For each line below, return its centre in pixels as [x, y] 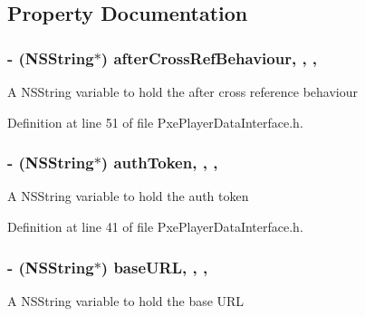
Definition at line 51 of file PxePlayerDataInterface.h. [155, 122]
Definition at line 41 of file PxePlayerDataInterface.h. [155, 226]
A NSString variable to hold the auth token [128, 196]
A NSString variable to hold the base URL [126, 300]
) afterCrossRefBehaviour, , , [209, 57]
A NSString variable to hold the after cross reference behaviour [183, 91]
